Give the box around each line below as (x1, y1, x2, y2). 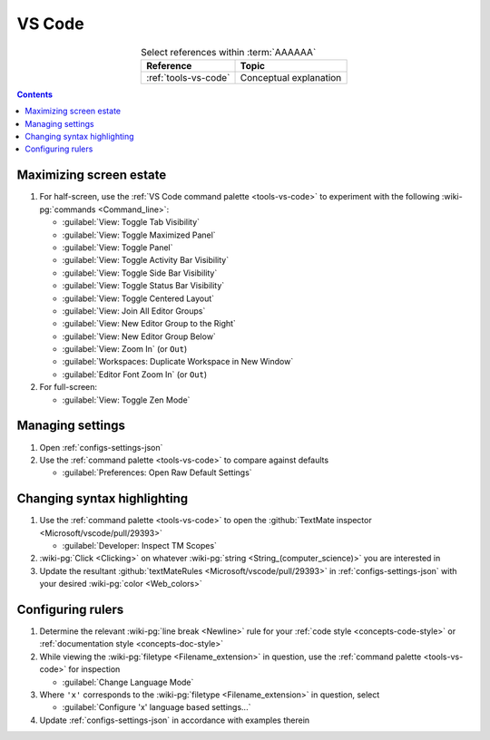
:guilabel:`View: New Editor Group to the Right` (62, 318, 236, 329)
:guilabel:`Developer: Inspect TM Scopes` (62, 540, 218, 551)
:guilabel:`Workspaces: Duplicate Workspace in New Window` (62, 356, 294, 367)
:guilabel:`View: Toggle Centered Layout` (62, 293, 215, 304)
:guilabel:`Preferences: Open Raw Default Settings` (62, 467, 253, 478)
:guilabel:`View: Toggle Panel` (62, 241, 173, 253)
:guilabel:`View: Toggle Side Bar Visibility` (62, 268, 218, 278)
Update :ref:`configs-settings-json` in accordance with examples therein (39, 715, 310, 725)
